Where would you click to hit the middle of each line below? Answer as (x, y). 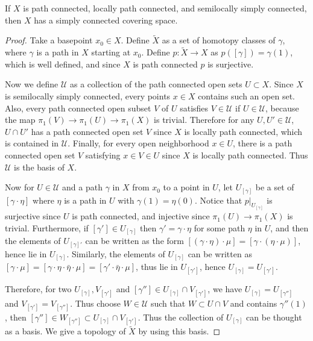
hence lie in (26, 253)
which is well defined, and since (63, 64)
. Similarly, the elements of (116, 253)
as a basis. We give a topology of (65, 331)
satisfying (103, 155)
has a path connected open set (87, 131)
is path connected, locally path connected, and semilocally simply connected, (165, 8)
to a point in (186, 187)
